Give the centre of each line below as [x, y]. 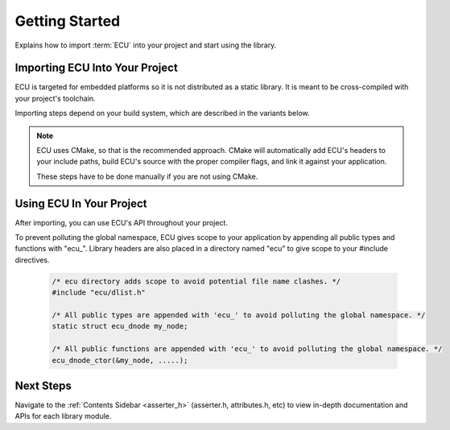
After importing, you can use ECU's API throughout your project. [122, 222]
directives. [32, 260]
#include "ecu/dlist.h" [99, 293]
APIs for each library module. [63, 416]
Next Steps [43, 386]
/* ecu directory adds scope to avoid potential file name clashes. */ [196, 281]
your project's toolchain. [55, 98]
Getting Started [68, 21]
